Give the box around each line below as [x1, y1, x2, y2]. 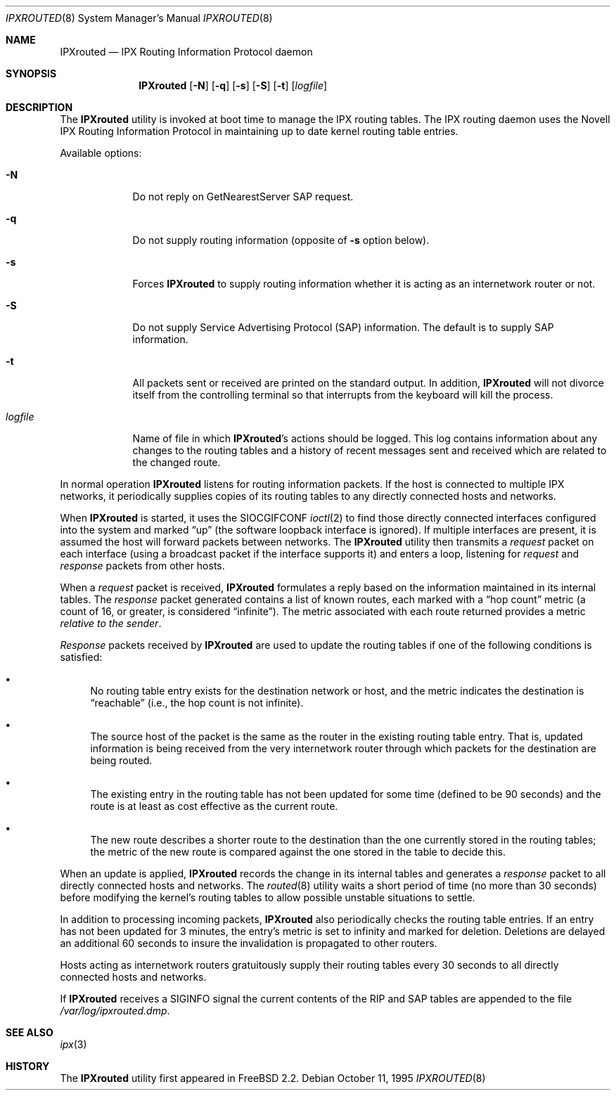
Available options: [60, 147, 142, 159]
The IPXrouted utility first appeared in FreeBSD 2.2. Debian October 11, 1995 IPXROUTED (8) [60, 1072, 486, 1084]
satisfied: [60, 651, 103, 663]
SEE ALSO [6, 1026, 53, 1038]
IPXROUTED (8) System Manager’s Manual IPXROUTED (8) [6, 12, 273, 24]
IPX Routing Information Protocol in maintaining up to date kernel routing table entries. [60, 125, 458, 137]
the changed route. [132, 456, 221, 468]
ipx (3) [60, 1038, 87, 1050]
